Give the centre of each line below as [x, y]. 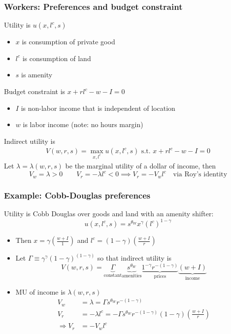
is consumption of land [57, 58]
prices [160, 276]
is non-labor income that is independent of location [98, 108]
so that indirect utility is [134, 258]
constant [113, 275]
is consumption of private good [68, 42]
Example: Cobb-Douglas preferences [77, 195]
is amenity [37, 75]
